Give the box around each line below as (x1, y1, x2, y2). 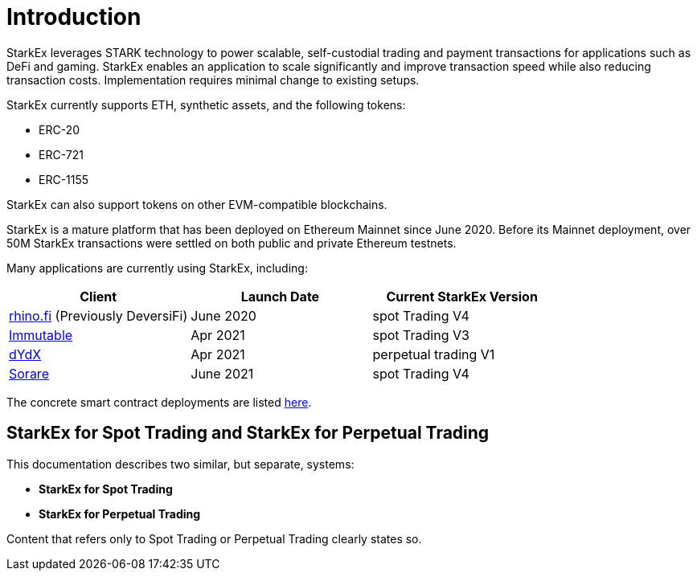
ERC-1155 (39, 172, 89, 186)
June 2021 (191, 365, 254, 382)
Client (80, 288, 117, 305)
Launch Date (240, 288, 320, 305)
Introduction (6, 3, 141, 31)
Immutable (9, 326, 73, 343)
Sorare (9, 365, 49, 382)
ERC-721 (39, 147, 84, 162)
